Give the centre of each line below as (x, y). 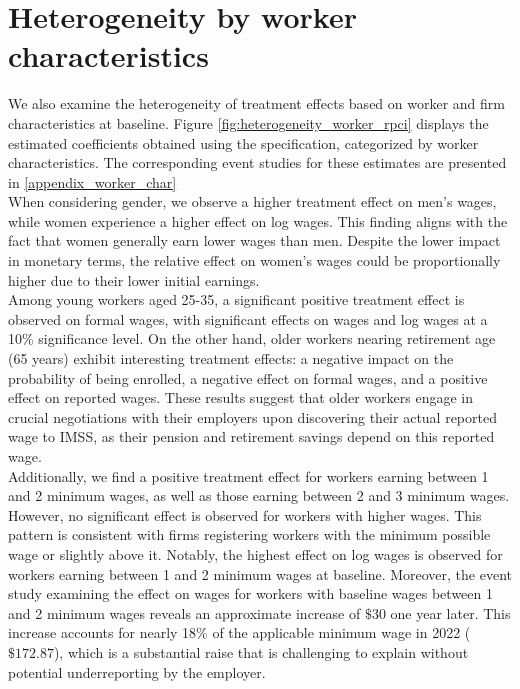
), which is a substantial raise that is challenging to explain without (261, 651)
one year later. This (450, 612)
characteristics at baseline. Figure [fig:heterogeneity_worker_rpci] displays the (248, 122)
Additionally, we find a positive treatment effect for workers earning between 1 (248, 475)
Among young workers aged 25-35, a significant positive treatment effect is (236, 299)
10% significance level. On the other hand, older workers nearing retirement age (252, 338)
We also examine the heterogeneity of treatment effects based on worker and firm (256, 103)
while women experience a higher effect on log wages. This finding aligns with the (258, 220)
